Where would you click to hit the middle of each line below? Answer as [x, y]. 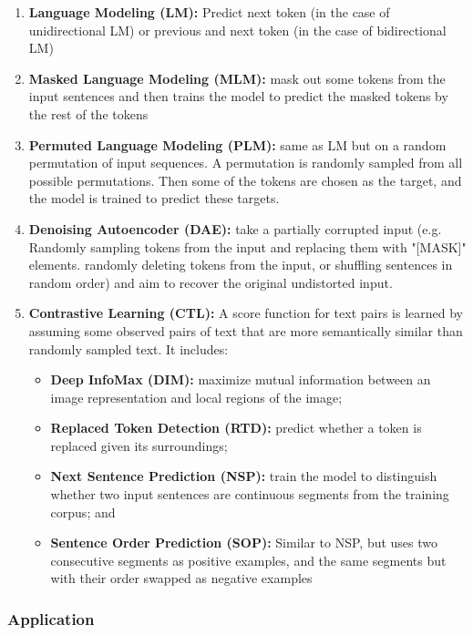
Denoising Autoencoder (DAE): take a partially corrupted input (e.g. [235, 228]
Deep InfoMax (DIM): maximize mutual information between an [241, 379]
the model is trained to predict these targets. [154, 198]
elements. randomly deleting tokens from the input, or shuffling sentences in [241, 265]
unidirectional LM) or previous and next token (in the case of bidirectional [237, 30]
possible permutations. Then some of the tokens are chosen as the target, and [245, 180]
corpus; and [83, 512]
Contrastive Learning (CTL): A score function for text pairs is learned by [246, 313]
